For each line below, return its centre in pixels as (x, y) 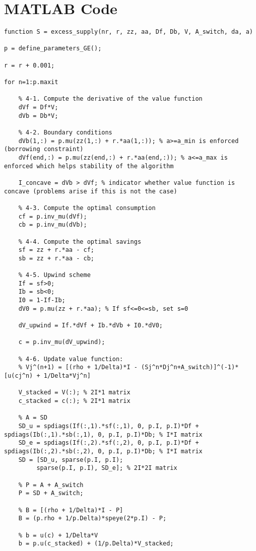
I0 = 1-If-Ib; (42, 300)
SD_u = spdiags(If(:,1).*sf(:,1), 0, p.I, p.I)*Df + (109, 426)
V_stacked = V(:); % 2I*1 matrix (74, 393)
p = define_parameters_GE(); (53, 49)
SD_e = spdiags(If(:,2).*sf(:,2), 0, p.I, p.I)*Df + (109, 443)
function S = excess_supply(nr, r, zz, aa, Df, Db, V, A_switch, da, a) (129, 32)
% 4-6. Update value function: (71, 359)
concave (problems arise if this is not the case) (91, 191)
